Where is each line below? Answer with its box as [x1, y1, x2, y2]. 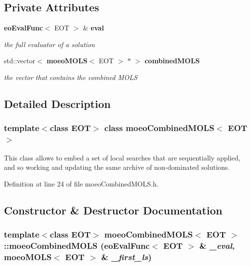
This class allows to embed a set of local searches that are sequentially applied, [4, 152, 241, 162]
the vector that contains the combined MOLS [4, 72, 137, 82]
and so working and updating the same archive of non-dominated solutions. [4, 162, 230, 172]
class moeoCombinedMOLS [104, 122, 214, 134]
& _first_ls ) [101, 250, 152, 263]
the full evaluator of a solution [4, 39, 95, 49]
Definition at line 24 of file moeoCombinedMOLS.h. [4, 178, 159, 188]
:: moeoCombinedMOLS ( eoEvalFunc [4, 239, 150, 251]
